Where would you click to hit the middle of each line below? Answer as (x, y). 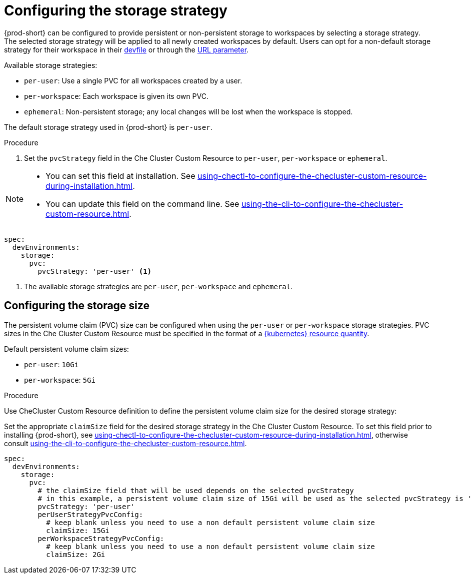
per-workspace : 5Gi (60, 380)
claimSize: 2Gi (76, 554)
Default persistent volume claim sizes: (66, 349)
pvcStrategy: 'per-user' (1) (95, 271)
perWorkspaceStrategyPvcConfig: (101, 538)
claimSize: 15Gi (78, 530)
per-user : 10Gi (51, 364)
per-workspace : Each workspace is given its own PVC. (116, 96)
